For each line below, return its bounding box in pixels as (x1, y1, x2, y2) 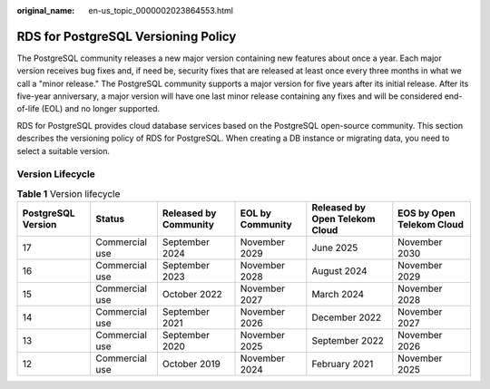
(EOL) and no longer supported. (41, 103, 161, 114)
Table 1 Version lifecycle (16, 187, 121, 199)
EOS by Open (397, 207, 456, 219)
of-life (16, 103, 40, 114)
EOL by (240, 207, 272, 219)
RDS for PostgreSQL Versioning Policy (16, 28, 237, 44)
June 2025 (311, 241, 358, 254)
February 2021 (311, 358, 374, 371)
